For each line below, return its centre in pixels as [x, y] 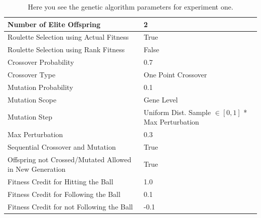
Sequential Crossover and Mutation [62, 146]
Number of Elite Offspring [54, 24]
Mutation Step [30, 117]
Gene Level [161, 99]
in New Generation [37, 169]
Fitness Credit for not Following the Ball [70, 206]
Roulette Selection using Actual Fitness [68, 37]
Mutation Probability [40, 87]
